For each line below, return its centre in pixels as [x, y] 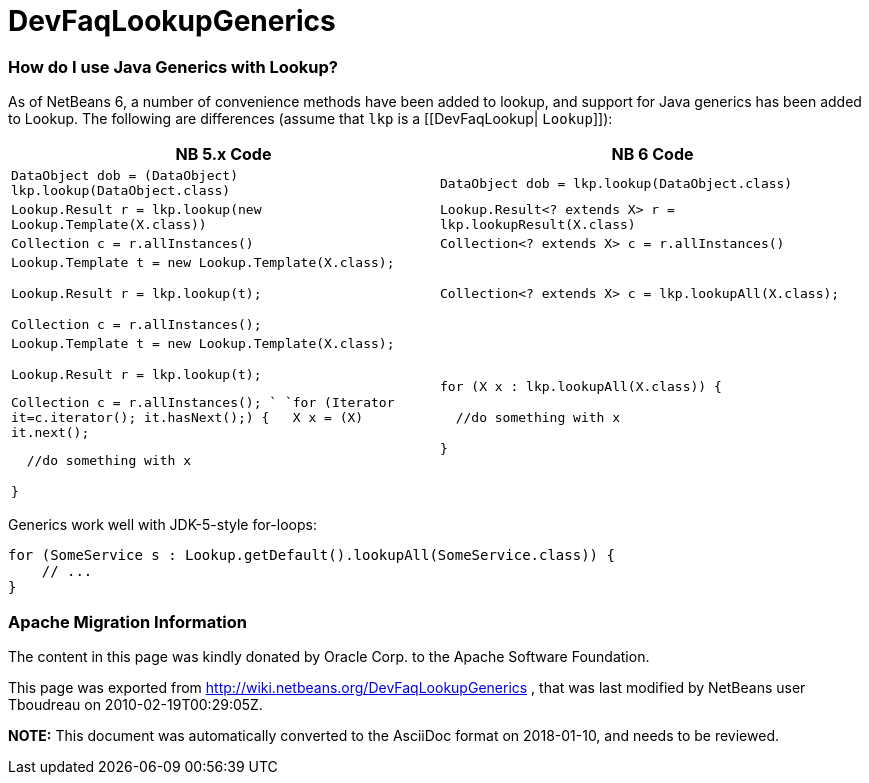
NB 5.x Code [223, 154]
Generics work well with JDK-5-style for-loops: [162, 525]
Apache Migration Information [127, 621]
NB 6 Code [652, 154]
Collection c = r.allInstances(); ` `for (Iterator [203, 403]
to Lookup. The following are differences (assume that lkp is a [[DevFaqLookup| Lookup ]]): [310, 119]
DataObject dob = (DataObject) [124, 176]
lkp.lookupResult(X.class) [538, 225]
